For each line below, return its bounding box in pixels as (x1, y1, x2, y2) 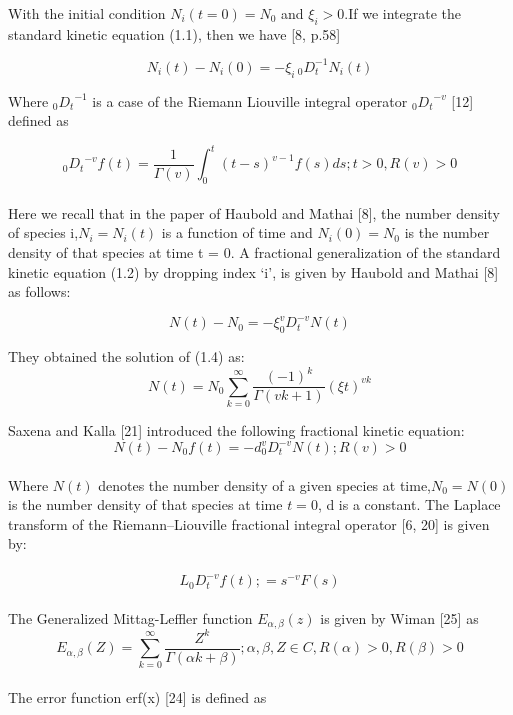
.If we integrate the (344, 3, 461, 23)
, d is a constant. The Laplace (317, 494, 501, 515)
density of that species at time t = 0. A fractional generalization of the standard (8, 241, 501, 262)
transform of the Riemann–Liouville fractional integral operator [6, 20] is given (8, 513, 490, 534)
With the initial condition (8, 3, 166, 23)
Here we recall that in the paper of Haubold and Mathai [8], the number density (8, 202, 500, 223)
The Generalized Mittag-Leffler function (8, 607, 253, 628)
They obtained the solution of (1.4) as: (8, 346, 245, 367)
